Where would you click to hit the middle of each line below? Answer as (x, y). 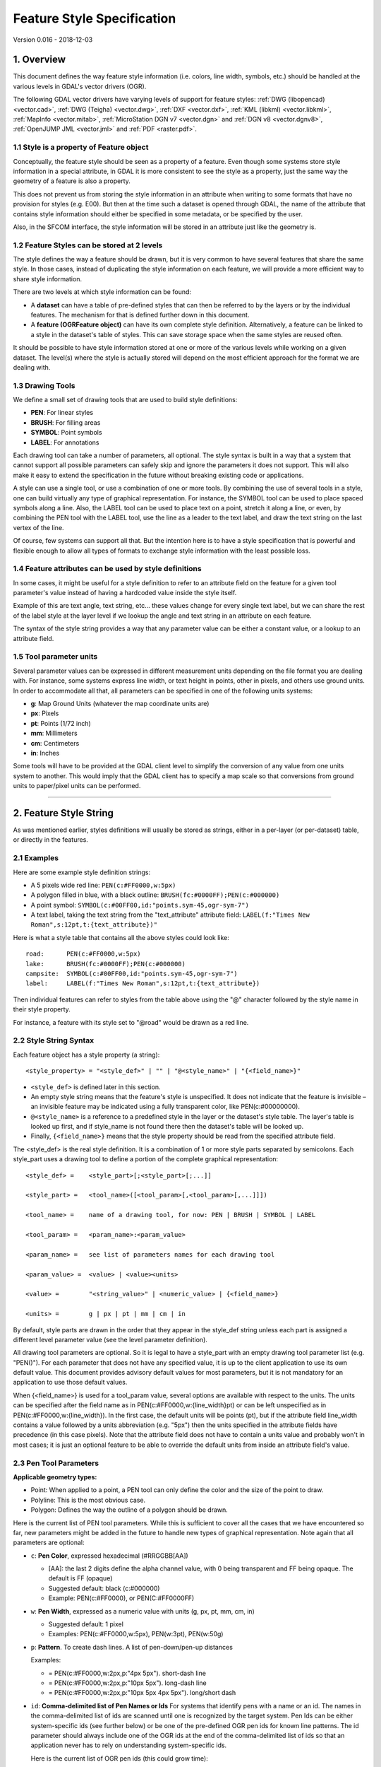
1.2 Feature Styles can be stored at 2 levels (88, 245)
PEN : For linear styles (62, 413)
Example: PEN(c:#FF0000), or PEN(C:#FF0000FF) (121, 1598)
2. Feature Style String (64, 813)
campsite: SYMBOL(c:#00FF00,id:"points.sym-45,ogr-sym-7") (132, 974)
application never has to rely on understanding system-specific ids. (129, 1745)
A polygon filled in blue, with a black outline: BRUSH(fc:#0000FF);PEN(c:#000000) (155, 895)
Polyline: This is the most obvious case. (88, 1500)
